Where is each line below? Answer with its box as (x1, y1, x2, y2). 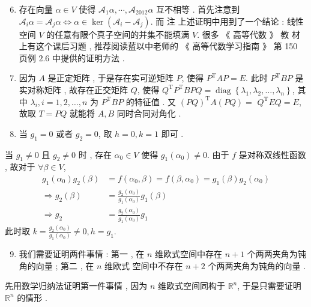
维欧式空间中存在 (154, 248, 222, 260)
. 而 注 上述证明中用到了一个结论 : (150, 14, 285, 27)
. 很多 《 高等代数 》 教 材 (197, 28, 301, 40)
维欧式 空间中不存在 (104, 259, 183, 272)
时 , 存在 (78, 148, 112, 160)
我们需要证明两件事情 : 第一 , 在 (19, 248, 145, 260)
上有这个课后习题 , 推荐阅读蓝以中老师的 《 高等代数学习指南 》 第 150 (19, 40, 298, 52)
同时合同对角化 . (116, 107, 181, 120)
